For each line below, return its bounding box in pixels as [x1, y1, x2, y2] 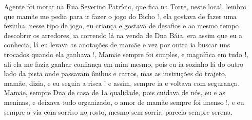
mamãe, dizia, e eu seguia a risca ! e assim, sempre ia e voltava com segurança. [4, 78, 239, 88]
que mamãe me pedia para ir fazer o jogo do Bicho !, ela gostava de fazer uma [4, 11, 237, 21]
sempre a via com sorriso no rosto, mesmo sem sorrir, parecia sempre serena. [4, 106, 233, 117]
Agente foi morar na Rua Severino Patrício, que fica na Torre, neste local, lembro [4, 1, 247, 11]
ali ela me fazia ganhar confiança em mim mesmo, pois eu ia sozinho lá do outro [4, 59, 244, 69]
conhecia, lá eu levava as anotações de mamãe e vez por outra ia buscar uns [4, 40, 230, 50]
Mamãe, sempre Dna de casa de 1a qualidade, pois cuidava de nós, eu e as [4, 87, 226, 98]
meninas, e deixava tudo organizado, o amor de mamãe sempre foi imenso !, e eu [4, 97, 244, 107]
